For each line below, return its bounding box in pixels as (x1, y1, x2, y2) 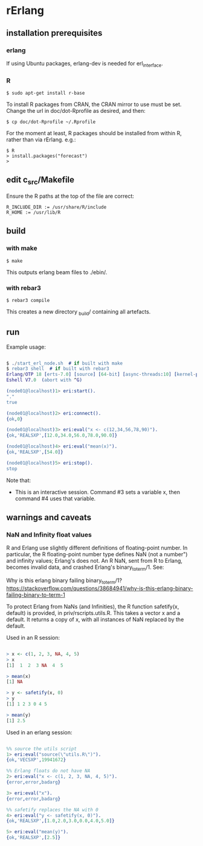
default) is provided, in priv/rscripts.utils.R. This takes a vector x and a (6, 609, 181, 616)
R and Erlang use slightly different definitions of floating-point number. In (6, 544, 188, 552)
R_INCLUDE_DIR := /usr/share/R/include (6, 204, 107, 210)
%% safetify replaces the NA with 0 (6, 807, 98, 813)
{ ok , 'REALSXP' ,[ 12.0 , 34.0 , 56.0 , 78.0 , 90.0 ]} (6, 432, 118, 438)
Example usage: (6, 343, 47, 351)
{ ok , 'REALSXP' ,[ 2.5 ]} (6, 834, 61, 841)
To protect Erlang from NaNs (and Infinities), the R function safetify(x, (6, 603, 179, 610)
